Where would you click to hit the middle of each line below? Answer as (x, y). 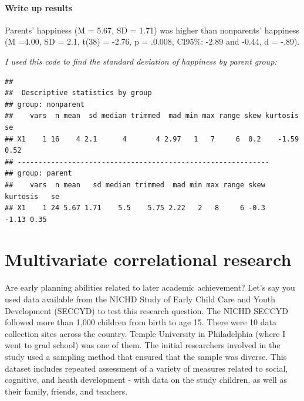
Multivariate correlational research (148, 259)
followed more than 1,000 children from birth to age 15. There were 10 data (141, 322)
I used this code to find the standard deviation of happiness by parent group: (141, 61)
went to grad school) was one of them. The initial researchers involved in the (143, 345)
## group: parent (38, 173)
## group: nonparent (45, 104)
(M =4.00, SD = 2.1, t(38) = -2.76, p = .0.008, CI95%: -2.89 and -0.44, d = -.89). (152, 41)
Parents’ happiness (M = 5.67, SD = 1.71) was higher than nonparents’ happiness (152, 30)
